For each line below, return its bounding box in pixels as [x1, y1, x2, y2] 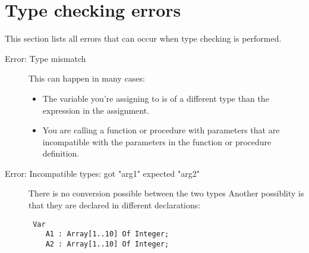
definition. [42, 147, 80, 160]
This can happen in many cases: [29, 72, 145, 85]
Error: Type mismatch [5, 52, 86, 64]
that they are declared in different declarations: [29, 199, 201, 211]
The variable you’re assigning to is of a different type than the [42, 92, 269, 104]
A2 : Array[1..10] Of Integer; [45, 239, 169, 248]
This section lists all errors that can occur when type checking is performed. [5, 32, 282, 45]
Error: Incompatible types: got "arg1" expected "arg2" [5, 167, 200, 179]
